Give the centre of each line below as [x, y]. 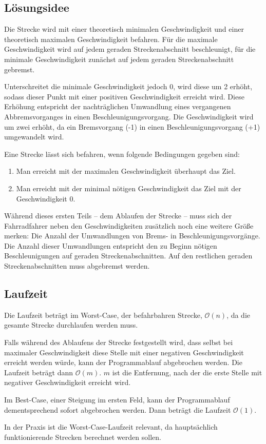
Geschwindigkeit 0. [46, 198]
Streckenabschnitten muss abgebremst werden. [77, 266]
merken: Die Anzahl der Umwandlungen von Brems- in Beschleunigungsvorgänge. [132, 236]
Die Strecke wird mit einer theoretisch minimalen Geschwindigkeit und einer [124, 29]
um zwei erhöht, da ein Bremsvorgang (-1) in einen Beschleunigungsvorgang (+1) [132, 126]
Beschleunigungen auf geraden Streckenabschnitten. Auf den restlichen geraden [128, 256]
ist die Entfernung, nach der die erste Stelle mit [187, 372]
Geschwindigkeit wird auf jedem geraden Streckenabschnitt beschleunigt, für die [130, 49]
